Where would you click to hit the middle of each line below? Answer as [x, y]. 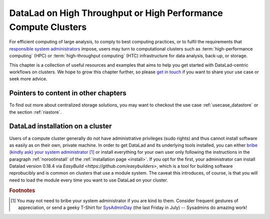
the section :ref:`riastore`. [35, 112]
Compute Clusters [48, 27]
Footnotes [22, 191]
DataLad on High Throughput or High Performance [116, 13]
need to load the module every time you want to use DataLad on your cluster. [89, 180]
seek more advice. [28, 79]
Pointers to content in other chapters [68, 93]
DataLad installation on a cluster [60, 126]
